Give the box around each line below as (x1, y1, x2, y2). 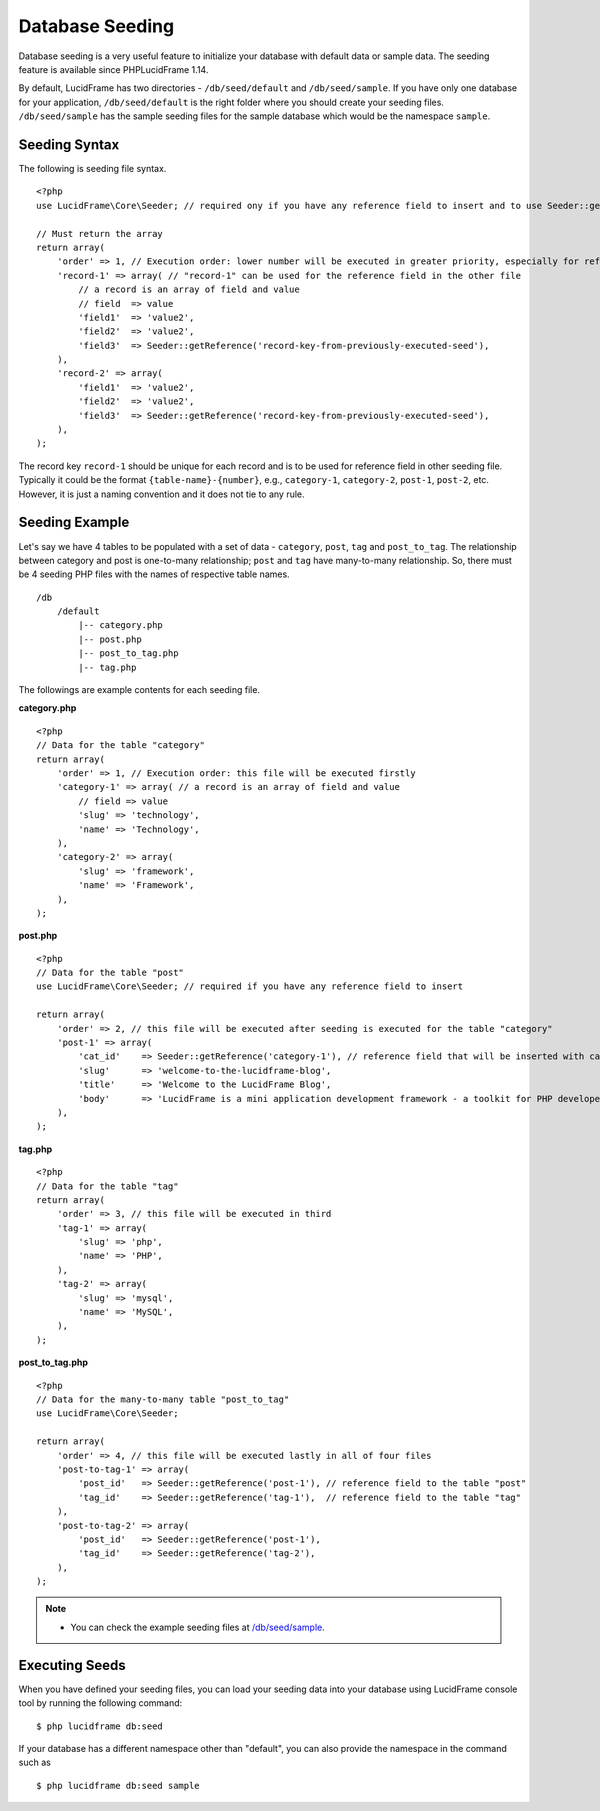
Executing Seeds (18, 1656, 126, 1674)
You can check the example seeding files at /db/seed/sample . (70, 1621, 325, 1633)
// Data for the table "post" (36, 967, 185, 979)
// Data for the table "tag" (36, 1180, 179, 1192)
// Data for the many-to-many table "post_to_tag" (36, 1394, 290, 1405)
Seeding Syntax (18, 136, 120, 153)
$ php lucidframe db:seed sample (36, 1780, 200, 1791)
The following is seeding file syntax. (18, 163, 167, 175)
